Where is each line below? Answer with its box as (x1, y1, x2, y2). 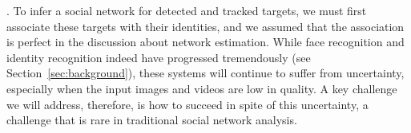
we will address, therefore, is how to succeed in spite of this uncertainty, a (6, 96, 369, 112)
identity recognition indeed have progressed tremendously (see (6, 49, 311, 65)
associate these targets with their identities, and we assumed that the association (6, 18, 405, 34)
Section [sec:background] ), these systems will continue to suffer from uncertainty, (6, 65, 405, 81)
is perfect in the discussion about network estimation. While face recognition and (6, 33, 405, 50)
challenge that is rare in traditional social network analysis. (6, 111, 297, 128)
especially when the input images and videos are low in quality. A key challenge (6, 80, 397, 96)
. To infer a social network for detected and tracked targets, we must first (6, 2, 367, 18)
